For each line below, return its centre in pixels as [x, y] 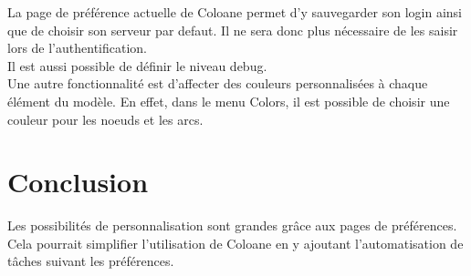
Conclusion [78, 182]
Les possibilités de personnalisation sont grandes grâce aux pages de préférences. [232, 225]
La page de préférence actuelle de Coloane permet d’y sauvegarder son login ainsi [235, 12]
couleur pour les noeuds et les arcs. [105, 119]
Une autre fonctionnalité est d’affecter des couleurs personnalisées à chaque [218, 83]
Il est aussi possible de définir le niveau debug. [137, 65]
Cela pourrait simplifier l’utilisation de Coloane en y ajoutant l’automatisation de [235, 243]
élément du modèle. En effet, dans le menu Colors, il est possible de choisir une [229, 101]
